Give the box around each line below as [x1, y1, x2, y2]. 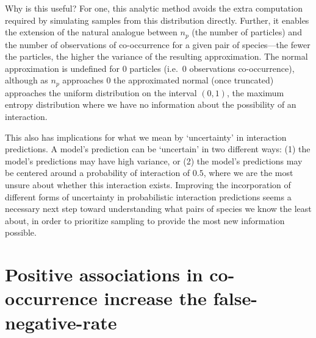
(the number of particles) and [192, 26, 302, 38]
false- [213, 286, 257, 311]
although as [5, 74, 48, 86]
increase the [104, 286, 207, 311]
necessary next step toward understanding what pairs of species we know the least [5, 202, 312, 215]
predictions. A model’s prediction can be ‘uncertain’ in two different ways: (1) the [5, 143, 311, 155]
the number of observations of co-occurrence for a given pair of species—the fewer [5, 38, 311, 51]
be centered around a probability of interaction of [5, 166, 190, 179]
